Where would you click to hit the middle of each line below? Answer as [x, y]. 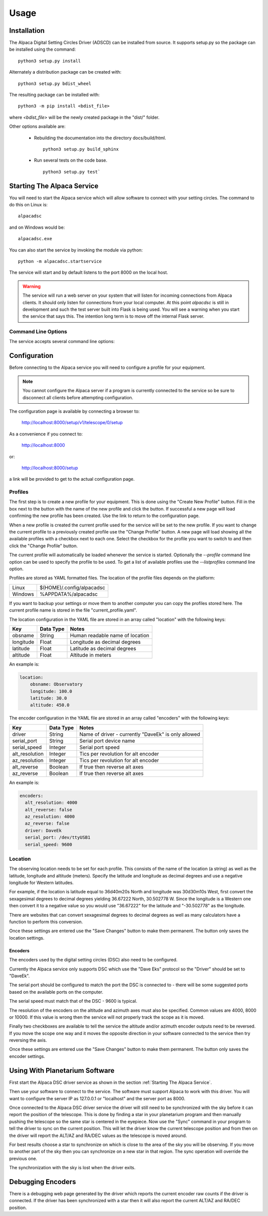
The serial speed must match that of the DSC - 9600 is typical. [73, 1001]
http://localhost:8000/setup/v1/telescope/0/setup [72, 423]
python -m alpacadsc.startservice [60, 261]
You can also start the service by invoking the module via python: [76, 250]
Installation [27, 31]
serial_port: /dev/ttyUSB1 [58, 837]
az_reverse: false [47, 824]
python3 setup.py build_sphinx [81, 149]
